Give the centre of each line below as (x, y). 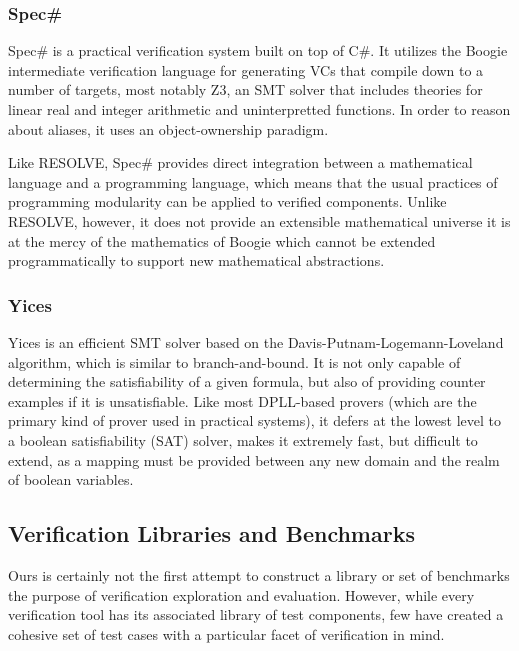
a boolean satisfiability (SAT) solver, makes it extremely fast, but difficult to (243, 439)
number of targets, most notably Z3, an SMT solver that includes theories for (245, 89)
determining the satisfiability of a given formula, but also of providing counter (247, 381)
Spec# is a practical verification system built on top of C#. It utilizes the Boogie (258, 50)
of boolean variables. (71, 479)
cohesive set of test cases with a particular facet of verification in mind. (226, 633)
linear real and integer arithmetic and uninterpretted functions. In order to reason (259, 109)
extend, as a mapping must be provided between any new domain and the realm (254, 459)
